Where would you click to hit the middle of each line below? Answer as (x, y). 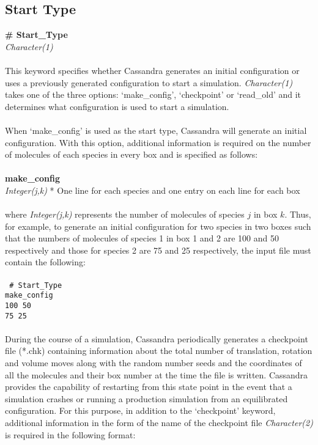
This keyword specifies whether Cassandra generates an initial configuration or (152, 70)
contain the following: (45, 262)
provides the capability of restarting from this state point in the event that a (149, 387)
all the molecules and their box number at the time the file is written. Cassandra (157, 374)
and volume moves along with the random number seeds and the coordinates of (153, 363)
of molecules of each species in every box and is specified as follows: (131, 154)
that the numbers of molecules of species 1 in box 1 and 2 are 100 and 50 (142, 238)
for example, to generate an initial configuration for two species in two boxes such (158, 226)
